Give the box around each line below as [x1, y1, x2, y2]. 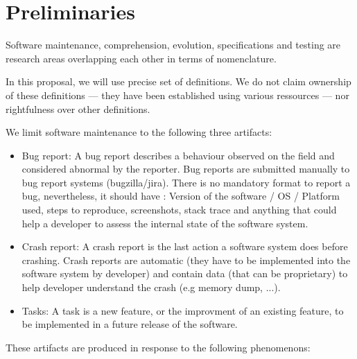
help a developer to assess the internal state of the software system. [21, 216, 308, 230]
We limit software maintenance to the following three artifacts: [6, 125, 272, 139]
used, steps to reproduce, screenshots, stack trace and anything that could [21, 202, 337, 217]
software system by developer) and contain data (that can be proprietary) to [21, 266, 348, 281]
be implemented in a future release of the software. [21, 317, 238, 331]
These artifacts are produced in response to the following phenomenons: [6, 340, 311, 354]
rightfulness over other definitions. [6, 101, 150, 116]
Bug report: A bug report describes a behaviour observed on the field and [21, 148, 335, 162]
